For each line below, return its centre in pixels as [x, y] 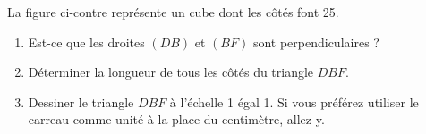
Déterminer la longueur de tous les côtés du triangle [171, 72]
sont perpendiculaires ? [316, 42]
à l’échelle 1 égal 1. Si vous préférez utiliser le [294, 101]
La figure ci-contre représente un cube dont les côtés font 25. [173, 12]
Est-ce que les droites [86, 42]
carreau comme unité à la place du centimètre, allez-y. [176, 119]
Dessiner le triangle [81, 101]
